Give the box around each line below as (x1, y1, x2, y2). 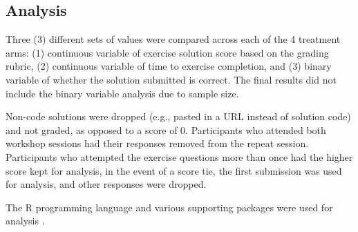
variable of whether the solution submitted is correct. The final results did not (6, 72, 337, 86)
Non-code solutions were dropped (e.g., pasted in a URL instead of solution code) (6, 109, 351, 124)
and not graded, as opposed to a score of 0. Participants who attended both (6, 122, 326, 137)
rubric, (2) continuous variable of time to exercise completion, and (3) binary (6, 59, 332, 73)
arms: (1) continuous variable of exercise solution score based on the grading (6, 45, 329, 59)
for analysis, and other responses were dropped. (6, 177, 207, 191)
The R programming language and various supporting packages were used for (6, 200, 333, 214)
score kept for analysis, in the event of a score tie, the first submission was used (6, 163, 342, 177)
